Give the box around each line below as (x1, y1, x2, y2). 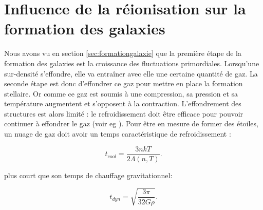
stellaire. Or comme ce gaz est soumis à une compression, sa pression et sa (4, 88, 238, 99)
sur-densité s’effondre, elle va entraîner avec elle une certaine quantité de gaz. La (4, 68, 258, 79)
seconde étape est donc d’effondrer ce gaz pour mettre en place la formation (4, 78, 243, 89)
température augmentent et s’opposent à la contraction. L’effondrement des (4, 98, 241, 109)
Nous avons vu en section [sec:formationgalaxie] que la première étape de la (4, 48, 242, 59)
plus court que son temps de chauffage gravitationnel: (4, 169, 173, 180)
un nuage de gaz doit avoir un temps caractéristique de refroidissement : (4, 128, 231, 139)
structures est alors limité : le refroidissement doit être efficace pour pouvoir (4, 108, 243, 119)
